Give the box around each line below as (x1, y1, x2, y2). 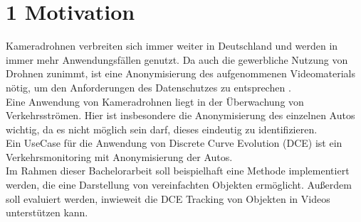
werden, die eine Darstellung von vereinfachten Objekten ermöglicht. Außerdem (6, 177, 352, 192)
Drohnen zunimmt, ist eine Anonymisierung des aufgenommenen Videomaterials (6, 66, 356, 81)
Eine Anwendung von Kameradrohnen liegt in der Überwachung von (6, 94, 304, 109)
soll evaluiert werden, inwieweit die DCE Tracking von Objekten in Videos (6, 191, 330, 206)
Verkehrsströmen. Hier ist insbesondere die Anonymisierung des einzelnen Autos (6, 108, 355, 123)
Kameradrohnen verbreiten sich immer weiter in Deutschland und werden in (6, 38, 338, 53)
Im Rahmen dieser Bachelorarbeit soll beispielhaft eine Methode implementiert (6, 163, 350, 178)
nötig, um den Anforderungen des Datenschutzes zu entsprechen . (6, 79, 291, 94)
